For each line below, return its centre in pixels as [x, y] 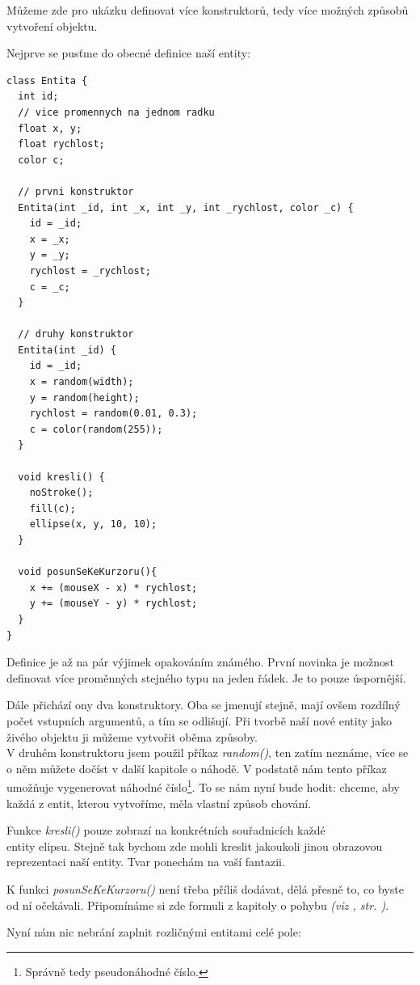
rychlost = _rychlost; [90, 271]
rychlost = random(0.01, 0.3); [113, 414]
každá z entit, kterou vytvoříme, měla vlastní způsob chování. [159, 803]
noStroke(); [61, 493]
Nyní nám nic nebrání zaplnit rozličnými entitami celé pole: [154, 932]
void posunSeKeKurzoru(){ [88, 572]
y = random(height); [84, 397]
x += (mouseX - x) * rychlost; [113, 588]
